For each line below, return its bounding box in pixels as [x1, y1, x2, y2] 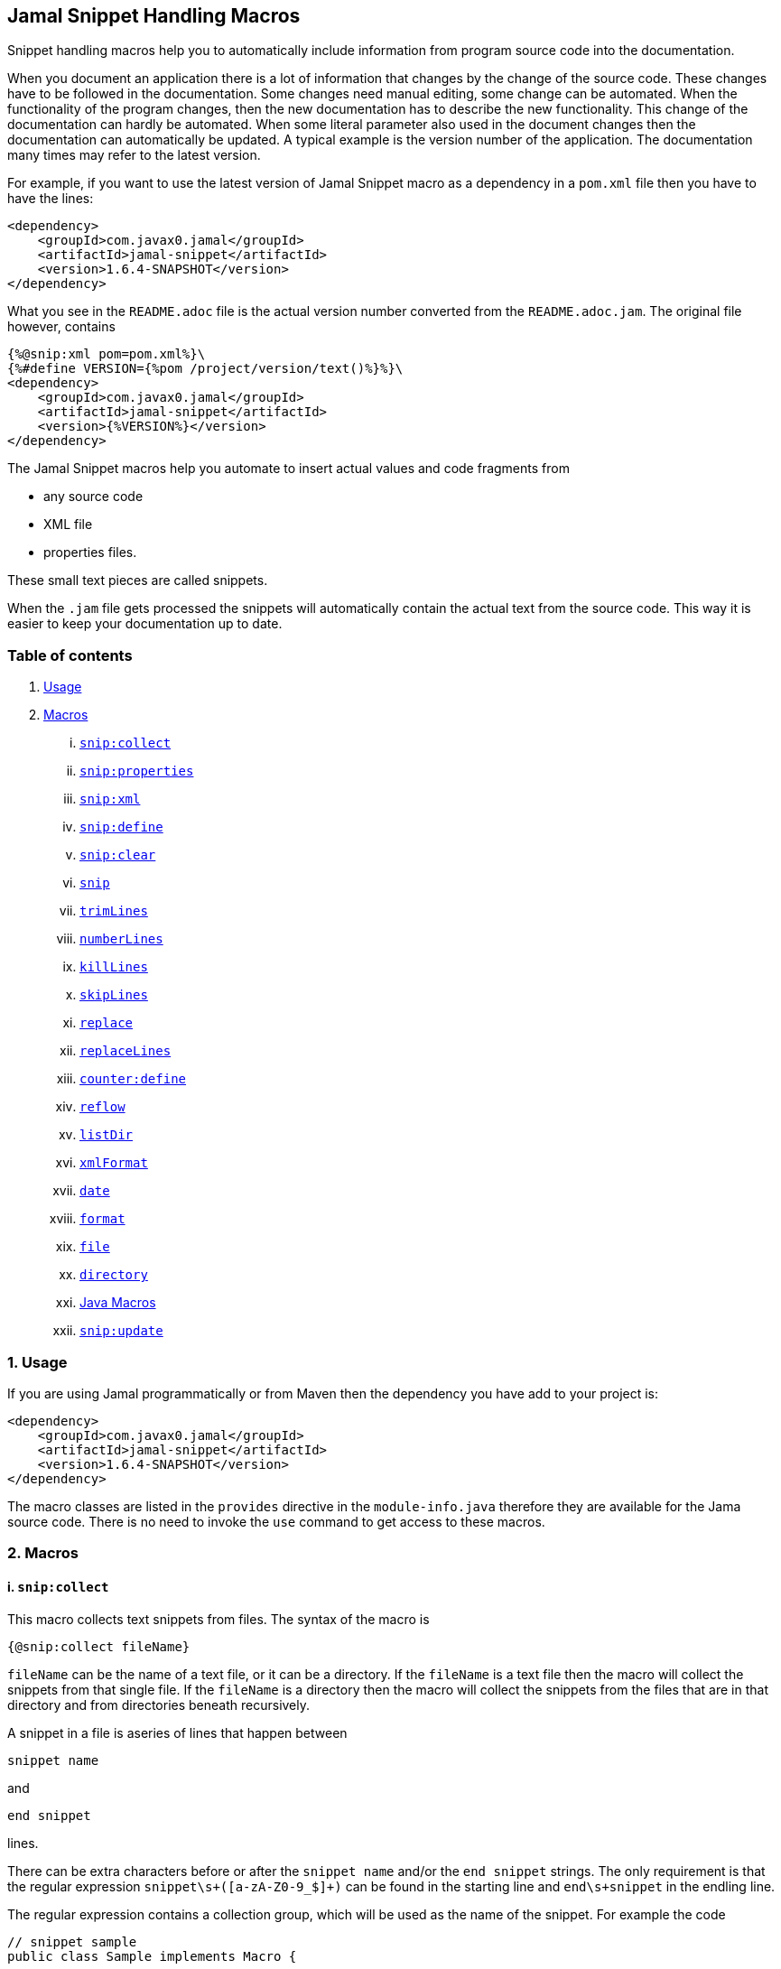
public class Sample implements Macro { [7, 1948, 297, 1964]
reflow [79, 1100, 126, 1115]
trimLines [79, 904, 148, 919]
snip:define [79, 820, 163, 835]
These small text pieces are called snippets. [7, 572, 268, 589]
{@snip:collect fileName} [7, 1639, 191, 1654]
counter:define [79, 1072, 187, 1087]
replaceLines [79, 1044, 172, 1059]
